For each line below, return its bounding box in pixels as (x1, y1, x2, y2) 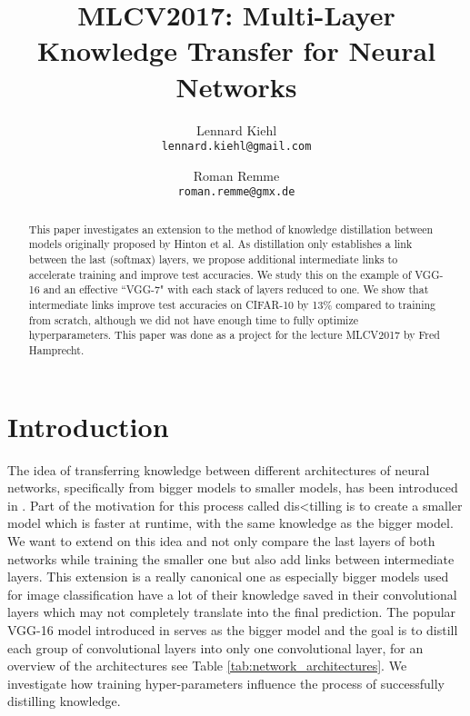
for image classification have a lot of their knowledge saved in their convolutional (7, 584, 457, 603)
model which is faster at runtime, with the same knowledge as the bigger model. (7, 513, 454, 532)
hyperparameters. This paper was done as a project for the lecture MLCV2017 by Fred (28, 327, 440, 343)
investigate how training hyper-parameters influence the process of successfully (7, 673, 445, 692)
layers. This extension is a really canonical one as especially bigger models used (7, 567, 449, 586)
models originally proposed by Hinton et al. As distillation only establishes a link (28, 236, 413, 252)
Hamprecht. (28, 343, 85, 358)
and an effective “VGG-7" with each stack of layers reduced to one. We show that (43, 282, 429, 297)
